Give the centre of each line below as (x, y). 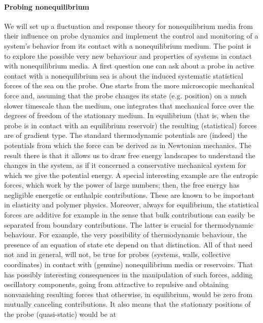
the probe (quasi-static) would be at (60, 314)
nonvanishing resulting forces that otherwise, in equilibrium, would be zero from (128, 294)
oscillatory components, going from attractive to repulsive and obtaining (116, 284)
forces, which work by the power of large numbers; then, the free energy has (122, 185)
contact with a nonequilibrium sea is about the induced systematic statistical (124, 75)
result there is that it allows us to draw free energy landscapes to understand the (130, 155)
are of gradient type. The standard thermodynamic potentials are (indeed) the (126, 135)
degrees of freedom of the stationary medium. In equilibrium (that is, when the (127, 115)
